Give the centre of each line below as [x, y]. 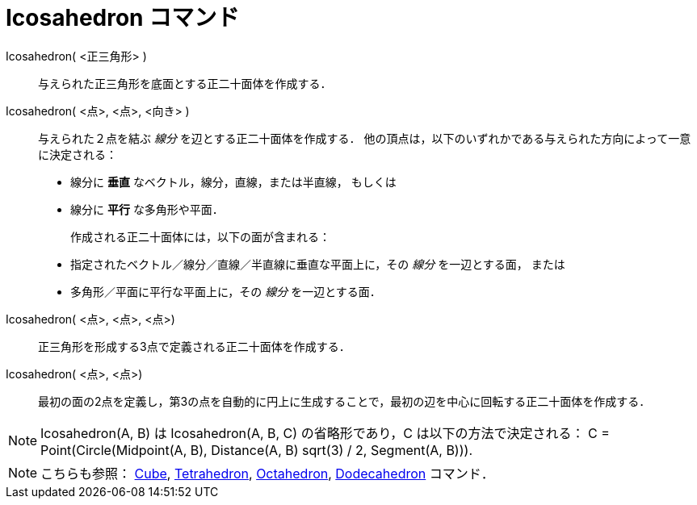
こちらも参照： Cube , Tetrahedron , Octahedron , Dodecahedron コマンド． [267, 473]
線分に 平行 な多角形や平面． [147, 209]
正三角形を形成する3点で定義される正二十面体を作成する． [194, 346]
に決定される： [78, 154]
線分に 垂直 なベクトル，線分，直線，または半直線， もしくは [233, 182]
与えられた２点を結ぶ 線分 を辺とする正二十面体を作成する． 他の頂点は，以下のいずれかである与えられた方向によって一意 [365, 138]
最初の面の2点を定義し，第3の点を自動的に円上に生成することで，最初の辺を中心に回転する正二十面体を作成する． [344, 401]
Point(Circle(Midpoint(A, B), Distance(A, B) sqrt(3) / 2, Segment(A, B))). [256, 450]
